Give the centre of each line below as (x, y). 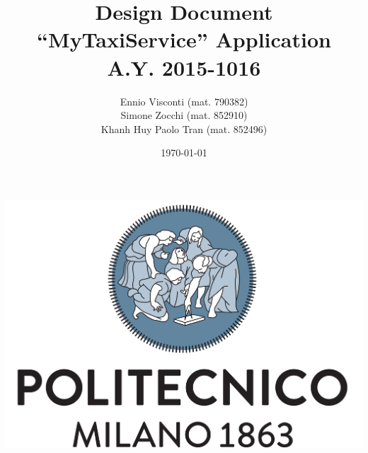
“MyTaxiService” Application (184, 39)
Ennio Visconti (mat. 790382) (184, 101)
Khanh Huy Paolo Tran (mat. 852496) (184, 128)
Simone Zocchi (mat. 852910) (184, 115)
